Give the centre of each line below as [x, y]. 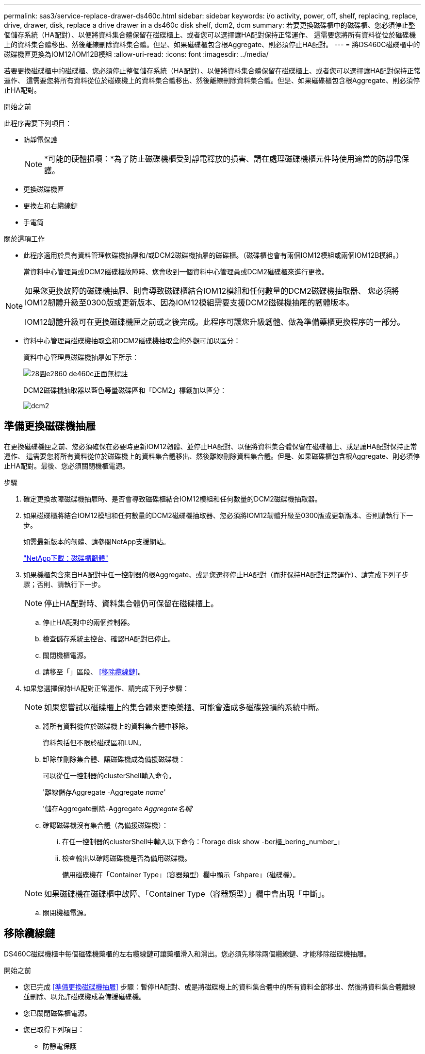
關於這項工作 [24, 239]
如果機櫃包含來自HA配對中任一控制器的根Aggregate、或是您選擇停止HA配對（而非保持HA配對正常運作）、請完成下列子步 [216, 574]
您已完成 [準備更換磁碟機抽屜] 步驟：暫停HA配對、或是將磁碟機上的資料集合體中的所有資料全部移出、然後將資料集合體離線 [220, 987]
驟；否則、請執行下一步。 [64, 584]
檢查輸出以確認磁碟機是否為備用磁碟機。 [127, 858]
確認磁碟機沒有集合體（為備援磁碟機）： [106, 825]
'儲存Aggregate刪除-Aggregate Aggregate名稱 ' [118, 808]
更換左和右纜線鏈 [50, 206]
